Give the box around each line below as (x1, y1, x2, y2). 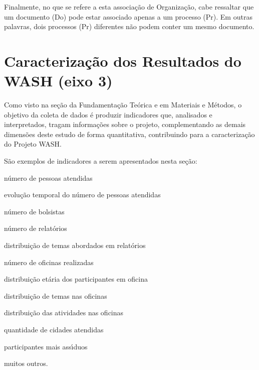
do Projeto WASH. (4, 139, 62, 149)
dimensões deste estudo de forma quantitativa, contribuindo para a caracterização (4, 129, 255, 139)
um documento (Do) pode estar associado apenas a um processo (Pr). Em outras (4, 11, 252, 22)
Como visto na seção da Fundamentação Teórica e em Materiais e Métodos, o (4, 99, 242, 110)
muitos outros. (4, 358, 48, 368)
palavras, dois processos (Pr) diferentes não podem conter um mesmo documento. (4, 21, 254, 32)
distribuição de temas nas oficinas (4, 290, 107, 301)
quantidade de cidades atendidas (4, 324, 104, 334)
